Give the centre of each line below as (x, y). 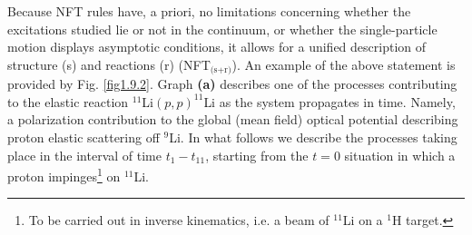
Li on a (363, 220)
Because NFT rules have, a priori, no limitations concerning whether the (209, 11)
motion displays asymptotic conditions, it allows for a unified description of (217, 47)
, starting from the (257, 155)
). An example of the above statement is (344, 64)
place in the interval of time (84, 155)
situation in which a (400, 155)
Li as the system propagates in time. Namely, (329, 101)
